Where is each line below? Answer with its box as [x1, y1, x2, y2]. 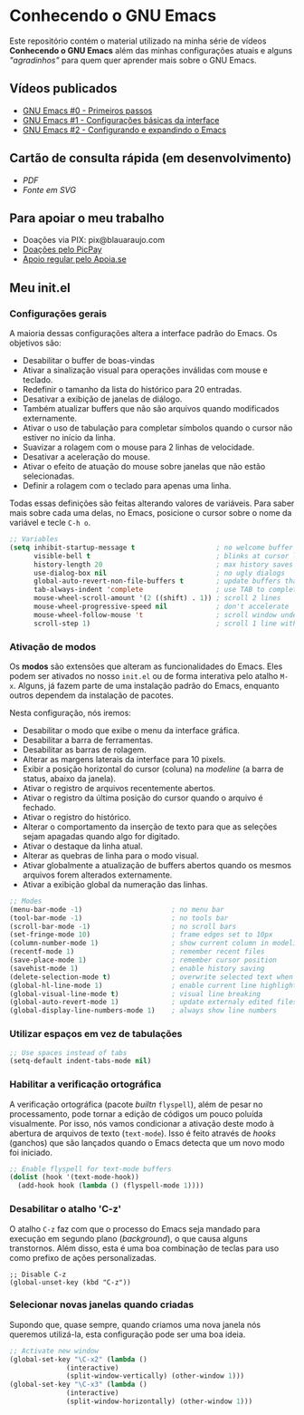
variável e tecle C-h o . [9, 518, 91, 528]
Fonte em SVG [22, 184, 77, 195]
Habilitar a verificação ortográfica [9, 1078, 162, 1090]
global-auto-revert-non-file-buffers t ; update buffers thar [33, 577, 301, 586]
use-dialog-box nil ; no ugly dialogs [33, 568, 285, 577]
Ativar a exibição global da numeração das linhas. [22, 878, 208, 889]
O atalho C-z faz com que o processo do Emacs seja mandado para [9, 1223, 261, 1234]
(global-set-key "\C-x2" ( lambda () [9, 1354, 147, 1364]
